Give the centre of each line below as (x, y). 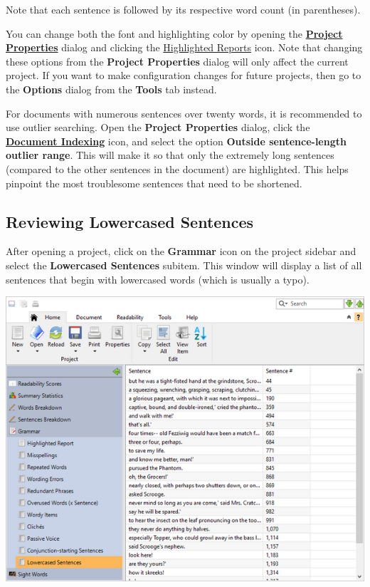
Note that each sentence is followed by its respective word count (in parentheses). (183, 9)
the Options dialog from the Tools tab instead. (111, 89)
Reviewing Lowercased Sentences (130, 221)
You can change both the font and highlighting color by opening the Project (174, 33)
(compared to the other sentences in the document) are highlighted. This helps (177, 168)
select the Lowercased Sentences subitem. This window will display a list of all (184, 265)
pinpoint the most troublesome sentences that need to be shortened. (154, 183)
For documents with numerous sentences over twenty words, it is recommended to (184, 113)
